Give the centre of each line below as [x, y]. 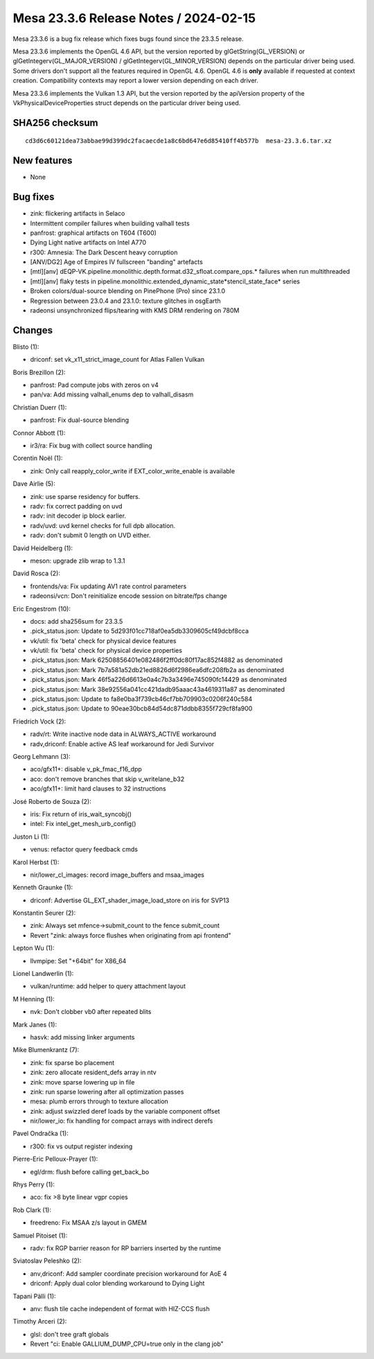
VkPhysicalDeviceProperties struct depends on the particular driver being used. [127, 103]
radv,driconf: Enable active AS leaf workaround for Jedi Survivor [122, 744]
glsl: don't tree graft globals [70, 1334]
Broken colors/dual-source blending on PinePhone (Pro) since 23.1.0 [128, 291]
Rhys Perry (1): [34, 1184]
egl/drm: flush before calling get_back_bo [90, 1172]
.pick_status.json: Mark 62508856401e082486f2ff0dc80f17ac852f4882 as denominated [157, 660]
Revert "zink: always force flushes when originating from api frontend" [131, 935]
